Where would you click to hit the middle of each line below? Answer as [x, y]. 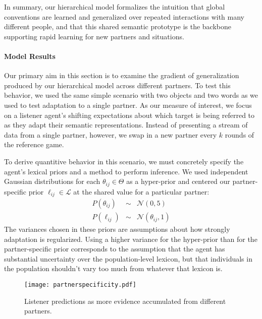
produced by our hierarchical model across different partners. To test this [117, 85]
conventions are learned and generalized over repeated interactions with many [124, 16]
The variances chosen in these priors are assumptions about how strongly [117, 229]
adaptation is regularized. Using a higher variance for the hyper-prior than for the [131, 239]
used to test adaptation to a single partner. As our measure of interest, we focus [128, 105]
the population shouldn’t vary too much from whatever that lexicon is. [113, 268]
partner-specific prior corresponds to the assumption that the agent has [115, 249]
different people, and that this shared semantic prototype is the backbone [118, 26]
